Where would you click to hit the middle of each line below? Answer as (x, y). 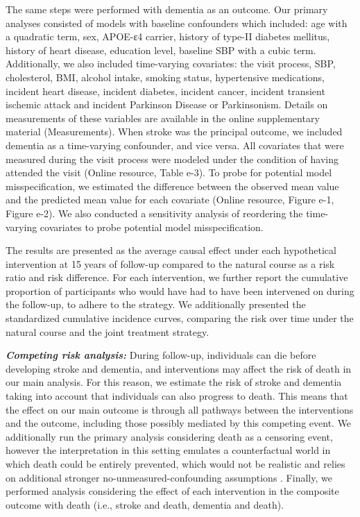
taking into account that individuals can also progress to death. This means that (177, 396)
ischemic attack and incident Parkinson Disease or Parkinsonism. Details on (167, 104)
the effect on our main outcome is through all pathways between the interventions (180, 409)
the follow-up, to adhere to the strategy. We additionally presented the (156, 304)
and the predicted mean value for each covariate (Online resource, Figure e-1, (170, 200)
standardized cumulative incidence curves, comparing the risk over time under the (180, 318)
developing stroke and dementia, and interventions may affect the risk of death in (179, 368)
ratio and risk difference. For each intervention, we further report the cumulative (177, 277)
